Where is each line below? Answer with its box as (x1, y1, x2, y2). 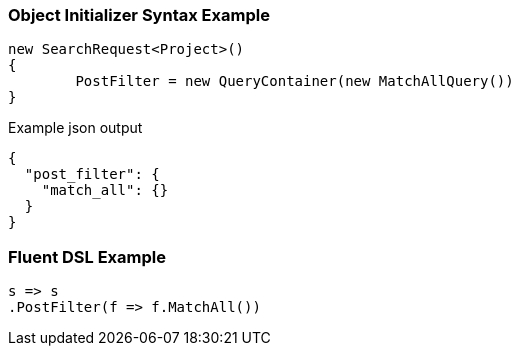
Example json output (8, 119, 143, 137)
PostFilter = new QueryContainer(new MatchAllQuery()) (75, 73, 514, 90)
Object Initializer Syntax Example (8, 5, 270, 25)
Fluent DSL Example (8, 246, 166, 267)
